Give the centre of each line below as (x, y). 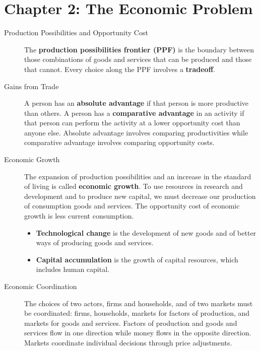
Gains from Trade (31, 86)
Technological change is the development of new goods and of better (146, 232)
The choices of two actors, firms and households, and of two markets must (139, 303)
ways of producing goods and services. (95, 242)
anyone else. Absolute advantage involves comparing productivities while (136, 132)
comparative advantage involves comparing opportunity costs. (119, 142)
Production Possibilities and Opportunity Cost (76, 32)
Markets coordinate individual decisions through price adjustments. (128, 342)
